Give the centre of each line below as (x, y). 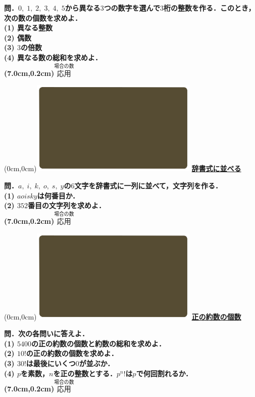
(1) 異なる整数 (28, 28)
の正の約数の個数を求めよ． (72, 353)
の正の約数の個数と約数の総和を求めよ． (98, 343)
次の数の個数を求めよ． (43, 17)
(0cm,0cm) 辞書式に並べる (123, 168)
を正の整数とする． (85, 373)
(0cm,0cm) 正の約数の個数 (123, 316)
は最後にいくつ (51, 363)
